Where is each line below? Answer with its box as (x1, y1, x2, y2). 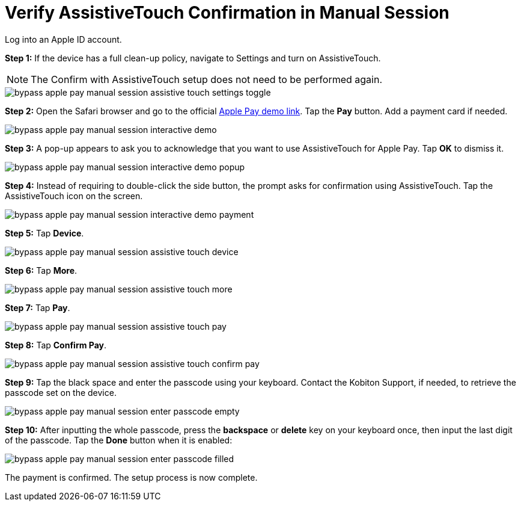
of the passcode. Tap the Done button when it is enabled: (5, 434, 233, 445)
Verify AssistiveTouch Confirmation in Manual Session (5, 2, 449, 23)
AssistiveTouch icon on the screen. (5, 190, 143, 201)
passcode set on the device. (5, 387, 117, 398)
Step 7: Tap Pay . (5, 302, 70, 313)
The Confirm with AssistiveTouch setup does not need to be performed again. (31, 73, 383, 85)
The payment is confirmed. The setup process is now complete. (5, 472, 258, 483)
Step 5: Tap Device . (5, 227, 84, 238)
